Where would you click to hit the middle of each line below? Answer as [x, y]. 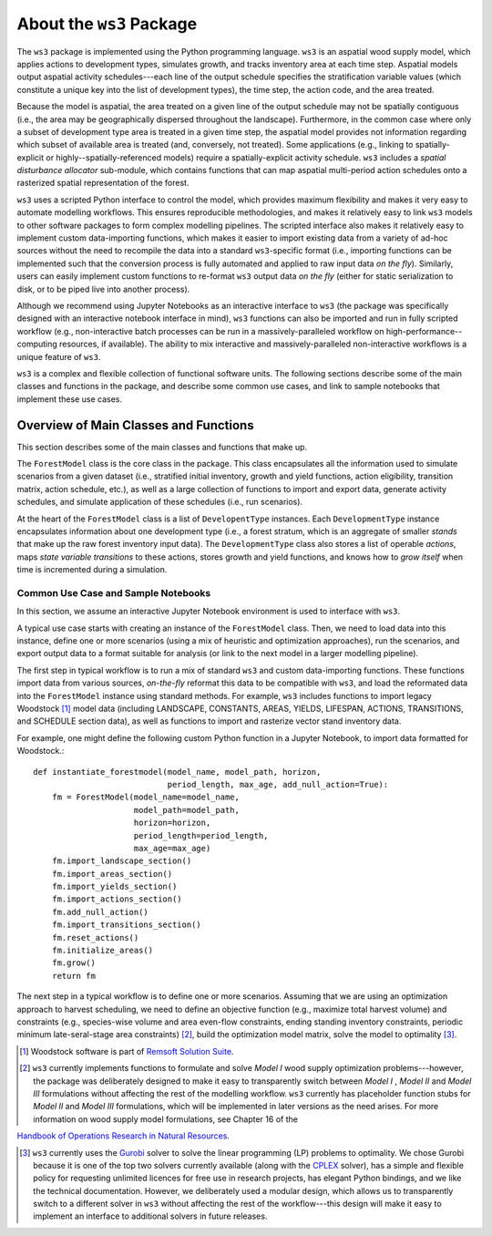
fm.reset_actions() [95, 937]
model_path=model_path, [187, 810]
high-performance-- [424, 331]
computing [37, 344]
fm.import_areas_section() [112, 874]
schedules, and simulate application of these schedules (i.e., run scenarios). [160, 502]
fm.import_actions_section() [117, 899]
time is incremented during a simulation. [92, 570]
